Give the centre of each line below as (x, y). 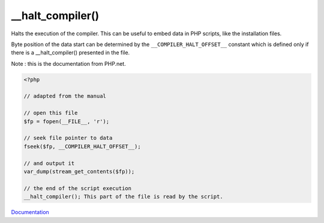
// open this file (51, 113)
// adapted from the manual (65, 96)
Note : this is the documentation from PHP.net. (68, 63)
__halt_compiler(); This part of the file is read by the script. (123, 197)
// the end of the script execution (78, 188)
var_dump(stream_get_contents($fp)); (79, 171)
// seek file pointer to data (68, 138)
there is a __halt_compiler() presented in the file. (70, 53)
